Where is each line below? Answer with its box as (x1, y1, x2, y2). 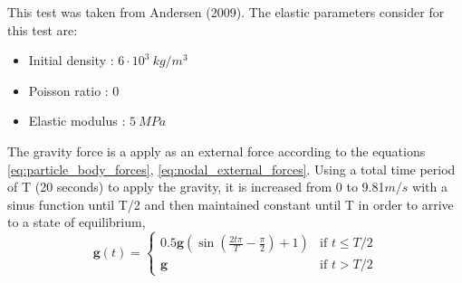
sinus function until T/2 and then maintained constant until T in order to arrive (7, 194, 454, 213)
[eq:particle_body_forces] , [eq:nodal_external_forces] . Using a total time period (7, 159, 456, 178)
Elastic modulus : (28, 111, 126, 130)
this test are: (7, 20, 78, 39)
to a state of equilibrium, (7, 212, 146, 231)
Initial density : (28, 51, 114, 70)
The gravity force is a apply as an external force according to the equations (7, 141, 426, 160)
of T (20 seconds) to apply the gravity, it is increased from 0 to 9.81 (7, 177, 385, 196)
